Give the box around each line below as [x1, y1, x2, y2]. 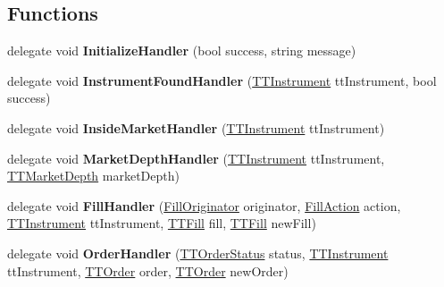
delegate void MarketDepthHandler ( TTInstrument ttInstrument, [7, 148, 385, 167]
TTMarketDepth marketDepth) [7, 166, 180, 185]
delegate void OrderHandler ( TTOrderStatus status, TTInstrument [7, 243, 389, 262]
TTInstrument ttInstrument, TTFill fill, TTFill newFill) [7, 214, 316, 232]
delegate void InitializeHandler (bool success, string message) [7, 41, 356, 60]
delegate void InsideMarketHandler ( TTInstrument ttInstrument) [7, 118, 385, 137]
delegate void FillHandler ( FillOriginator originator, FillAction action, [7, 196, 401, 215]
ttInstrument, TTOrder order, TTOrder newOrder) [7, 261, 289, 280]
